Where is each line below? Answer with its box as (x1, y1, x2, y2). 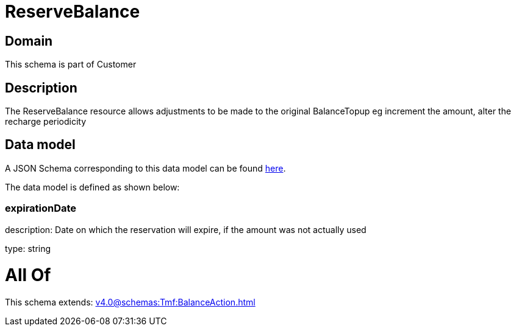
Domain (5, 33, 53, 49)
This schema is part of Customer (5, 59, 137, 70)
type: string (5, 243, 51, 254)
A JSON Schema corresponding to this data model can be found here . (5, 162, 286, 173)
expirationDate (5, 202, 77, 215)
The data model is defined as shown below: (5, 181, 180, 192)
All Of (5, 265, 51, 286)
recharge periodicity (5, 116, 87, 127)
